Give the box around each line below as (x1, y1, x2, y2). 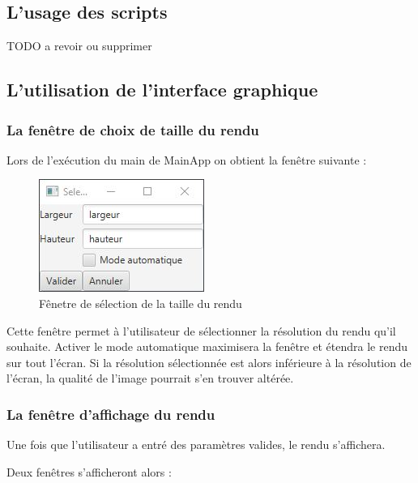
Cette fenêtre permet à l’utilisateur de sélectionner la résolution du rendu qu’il (6, 322, 396, 339)
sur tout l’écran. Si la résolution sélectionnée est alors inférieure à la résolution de (6, 353, 412, 370)
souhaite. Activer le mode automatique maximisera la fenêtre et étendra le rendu (6, 338, 407, 355)
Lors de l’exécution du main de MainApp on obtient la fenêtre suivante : (6, 151, 367, 168)
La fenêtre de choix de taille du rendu (6, 119, 259, 139)
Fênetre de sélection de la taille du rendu (39, 294, 242, 311)
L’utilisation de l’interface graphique (6, 77, 318, 102)
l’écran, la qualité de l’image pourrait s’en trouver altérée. (6, 370, 294, 387)
